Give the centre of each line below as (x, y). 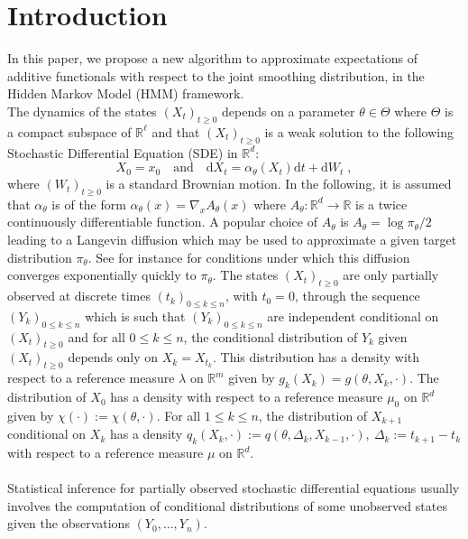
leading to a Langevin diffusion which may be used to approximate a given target (232, 240)
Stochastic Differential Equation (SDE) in (123, 152)
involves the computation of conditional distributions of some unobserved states (227, 505)
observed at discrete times (79, 296)
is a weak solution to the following (359, 131)
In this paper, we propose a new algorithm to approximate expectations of (212, 58)
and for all (96, 336)
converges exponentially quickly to (102, 275)
